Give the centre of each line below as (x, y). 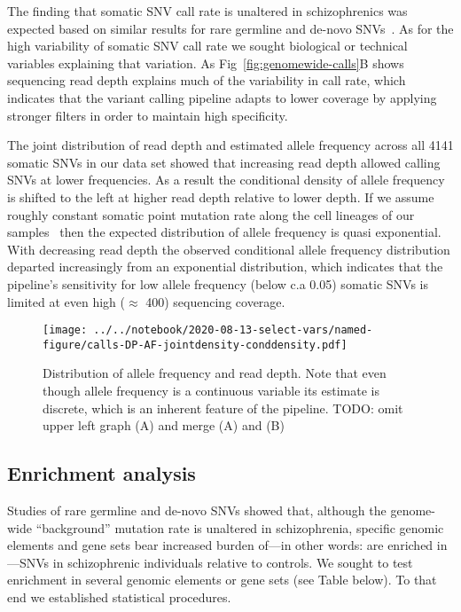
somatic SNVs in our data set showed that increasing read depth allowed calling (224, 162)
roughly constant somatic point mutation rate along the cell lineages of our (211, 214)
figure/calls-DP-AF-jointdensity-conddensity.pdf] (195, 345)
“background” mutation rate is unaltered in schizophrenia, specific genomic (240, 527)
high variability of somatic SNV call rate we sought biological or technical (207, 46)
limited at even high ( (66, 301)
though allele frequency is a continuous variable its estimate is (211, 390)
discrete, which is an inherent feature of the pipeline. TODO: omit (223, 408)
